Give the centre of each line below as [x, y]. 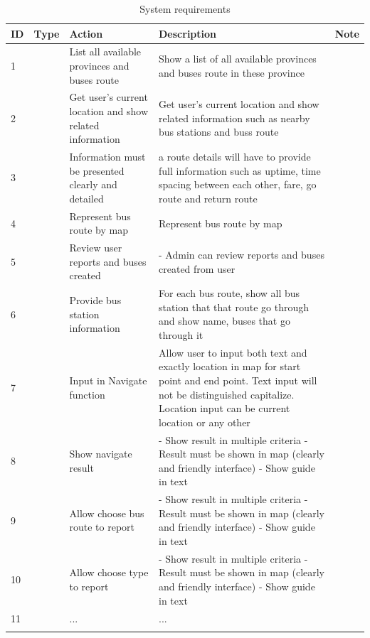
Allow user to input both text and [233, 352]
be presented [97, 170]
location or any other [205, 422]
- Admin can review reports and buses [242, 254]
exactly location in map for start [230, 366]
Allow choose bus [107, 513]
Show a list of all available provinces [238, 59]
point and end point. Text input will [238, 380]
